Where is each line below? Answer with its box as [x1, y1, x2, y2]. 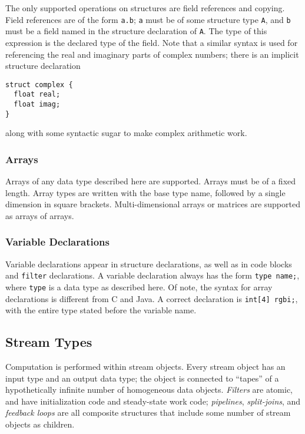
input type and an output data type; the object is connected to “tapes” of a [5, 372, 279, 384]
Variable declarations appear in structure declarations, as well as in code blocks [5, 257, 292, 270]
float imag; [14, 100, 61, 108]
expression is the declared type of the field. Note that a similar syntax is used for [5, 36, 298, 48]
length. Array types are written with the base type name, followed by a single [5, 186, 286, 198]
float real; [14, 90, 61, 99]
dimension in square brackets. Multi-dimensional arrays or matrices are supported [5, 198, 300, 210]
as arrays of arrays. [5, 209, 74, 221]
